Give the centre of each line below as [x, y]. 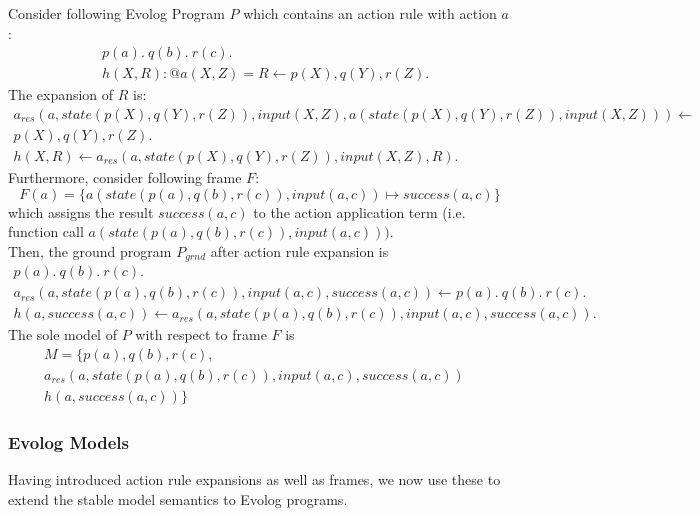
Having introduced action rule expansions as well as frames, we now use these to [254, 479]
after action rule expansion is [299, 250]
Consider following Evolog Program [116, 13]
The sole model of [62, 334]
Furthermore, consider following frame [125, 176]
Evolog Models [68, 441]
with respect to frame [201, 334]
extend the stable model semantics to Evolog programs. [178, 498]
